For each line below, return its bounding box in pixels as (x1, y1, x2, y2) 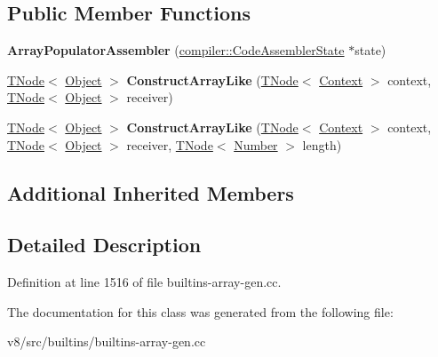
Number (234, 135, 278, 154)
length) (302, 135, 342, 154)
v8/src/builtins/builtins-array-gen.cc (7, 332, 206, 351)
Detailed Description (7, 231, 202, 258)
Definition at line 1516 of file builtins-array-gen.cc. (7, 273, 282, 291)
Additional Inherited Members (7, 178, 294, 206)
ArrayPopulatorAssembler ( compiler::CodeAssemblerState (7, 41, 345, 59)
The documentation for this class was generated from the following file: (7, 302, 394, 321)
